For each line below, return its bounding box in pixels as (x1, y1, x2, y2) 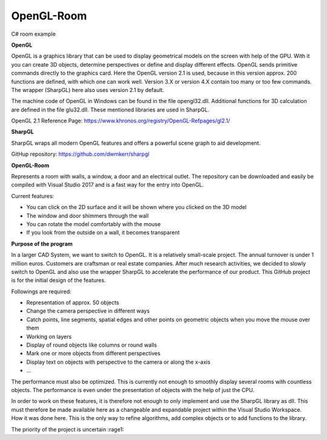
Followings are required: (11, 288, 72, 295)
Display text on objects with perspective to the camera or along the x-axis (26, 358, 211, 365)
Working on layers (26, 333, 72, 340)
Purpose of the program (11, 240, 73, 247)
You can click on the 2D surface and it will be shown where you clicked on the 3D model (26, 204, 247, 211)
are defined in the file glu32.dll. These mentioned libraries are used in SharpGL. (11, 106, 210, 113)
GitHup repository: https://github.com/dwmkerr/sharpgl (11, 150, 150, 158)
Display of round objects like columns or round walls (26, 341, 157, 348)
